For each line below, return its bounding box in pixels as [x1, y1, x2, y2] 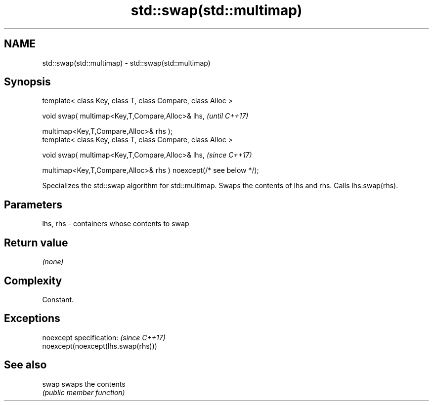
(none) [42, 257, 64, 266]
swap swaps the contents [42, 379, 126, 388]
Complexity [4, 274, 62, 287]
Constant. [42, 295, 74, 304]
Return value [4, 236, 68, 249]
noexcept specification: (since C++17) [42, 333, 166, 342]
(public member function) [42, 388, 125, 397]
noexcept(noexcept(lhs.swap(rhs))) [42, 341, 157, 350]
